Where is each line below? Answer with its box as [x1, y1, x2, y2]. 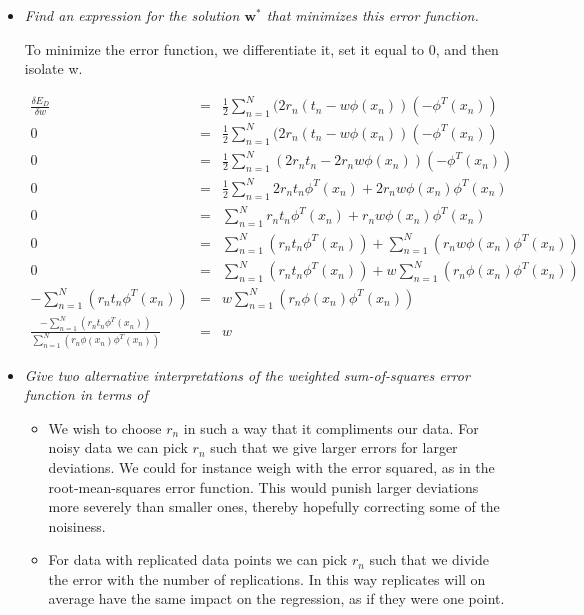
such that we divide [369, 549, 490, 570]
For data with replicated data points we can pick [48, 549, 348, 570]
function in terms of [24, 384, 148, 405]
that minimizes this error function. [266, 5, 479, 25]
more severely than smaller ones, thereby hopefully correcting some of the [48, 496, 500, 517]
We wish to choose [48, 417, 162, 438]
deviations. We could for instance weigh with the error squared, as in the [48, 456, 495, 477]
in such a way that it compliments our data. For [183, 417, 479, 438]
